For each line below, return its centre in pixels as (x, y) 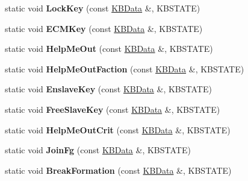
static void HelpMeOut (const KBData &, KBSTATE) (109, 49)
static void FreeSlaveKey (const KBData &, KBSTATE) (113, 109)
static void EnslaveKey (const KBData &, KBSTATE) (108, 89)
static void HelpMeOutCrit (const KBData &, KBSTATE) (118, 129)
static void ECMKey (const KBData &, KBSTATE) (104, 28)
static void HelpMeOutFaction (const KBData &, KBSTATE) (125, 68)
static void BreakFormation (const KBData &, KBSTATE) (118, 170)
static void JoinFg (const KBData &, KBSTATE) (98, 150)
